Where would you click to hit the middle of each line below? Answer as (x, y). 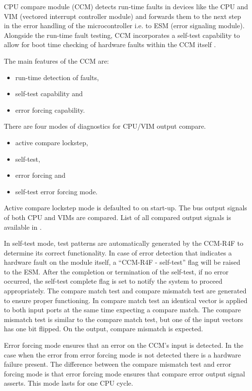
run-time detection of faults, (57, 77)
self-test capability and (49, 93)
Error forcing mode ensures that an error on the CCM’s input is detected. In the (124, 345)
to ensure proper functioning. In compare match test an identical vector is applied (126, 300)
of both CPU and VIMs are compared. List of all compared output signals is (118, 217)
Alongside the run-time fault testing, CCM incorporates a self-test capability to (122, 35)
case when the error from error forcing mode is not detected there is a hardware (123, 354)
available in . (23, 227)
